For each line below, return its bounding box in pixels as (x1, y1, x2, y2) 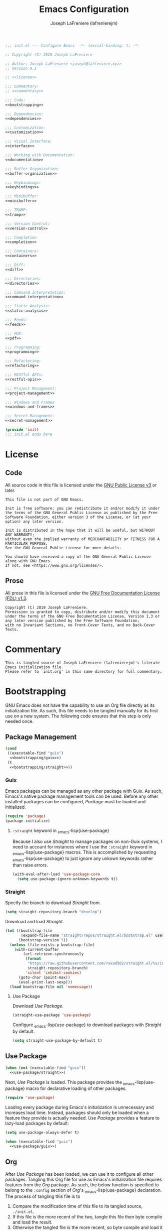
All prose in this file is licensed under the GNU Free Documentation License (5, 590, 160, 596)
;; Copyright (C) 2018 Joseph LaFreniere (5, 52, 93, 57)
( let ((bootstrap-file (5, 928, 52, 933)
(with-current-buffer (14, 947, 59, 952)
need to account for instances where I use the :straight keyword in (12, 843, 152, 849)
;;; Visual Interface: (5, 139, 52, 144)
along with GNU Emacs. (5, 558, 52, 563)
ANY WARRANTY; (5, 532, 35, 537)
